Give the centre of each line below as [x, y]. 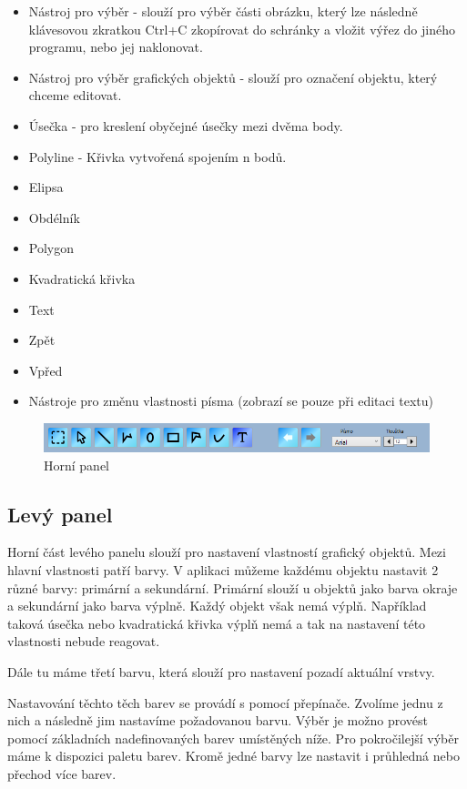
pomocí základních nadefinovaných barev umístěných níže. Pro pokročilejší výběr [233, 738]
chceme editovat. [75, 95]
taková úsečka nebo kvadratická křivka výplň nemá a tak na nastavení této [217, 623]
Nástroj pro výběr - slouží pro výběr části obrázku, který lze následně [223, 11]
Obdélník [54, 217]
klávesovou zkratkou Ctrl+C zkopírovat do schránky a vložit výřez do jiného [242, 29]
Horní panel [77, 465]
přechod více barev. [62, 773]
